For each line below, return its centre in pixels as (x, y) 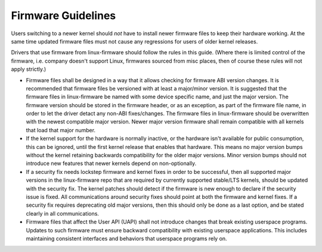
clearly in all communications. (63, 213)
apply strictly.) (29, 69)
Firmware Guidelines (64, 15)
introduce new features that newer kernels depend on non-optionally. (111, 163)
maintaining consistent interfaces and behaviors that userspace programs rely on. (126, 238)
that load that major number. (61, 130)
